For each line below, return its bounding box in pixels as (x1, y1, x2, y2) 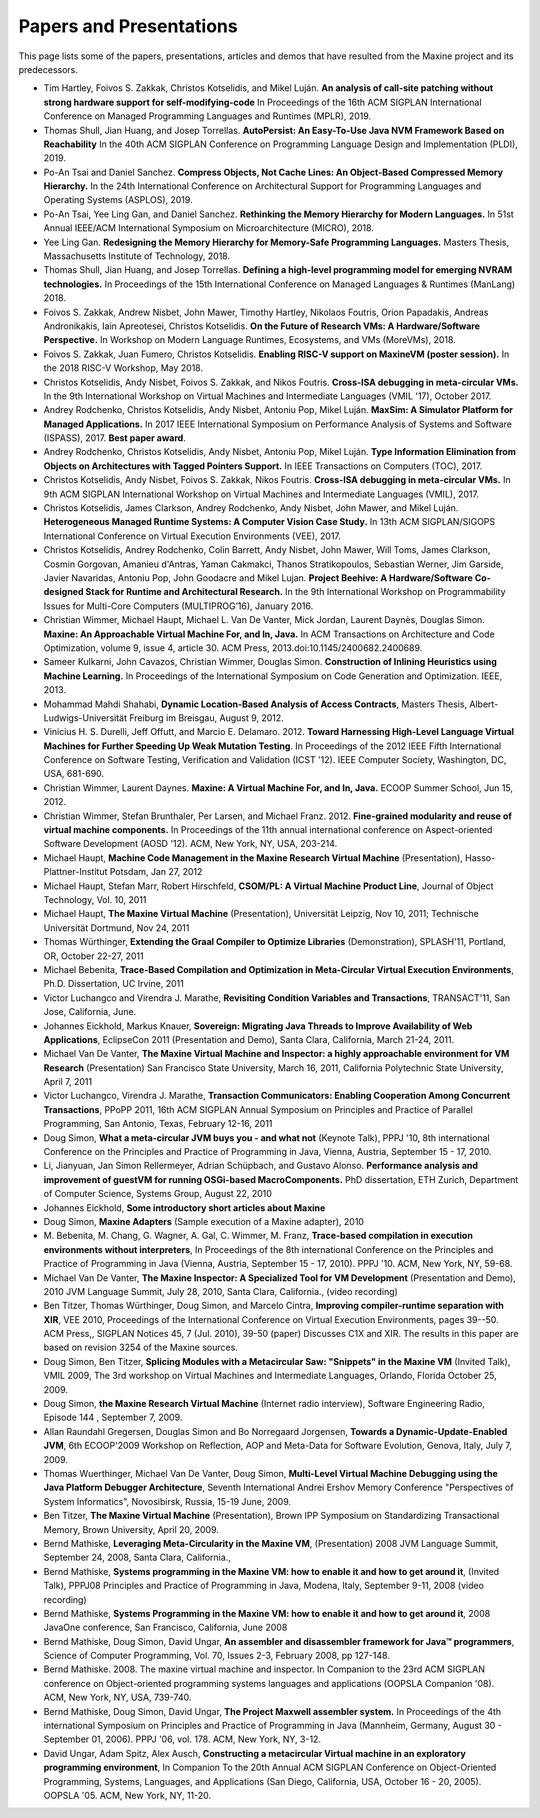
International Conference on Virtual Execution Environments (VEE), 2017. (43, 530, 342, 542)
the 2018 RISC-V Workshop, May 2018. (43, 362, 204, 374)
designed (43, 586, 84, 598)
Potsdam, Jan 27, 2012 (109, 866, 203, 878)
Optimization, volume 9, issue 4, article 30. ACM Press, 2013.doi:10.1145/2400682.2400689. (43, 641, 423, 654)
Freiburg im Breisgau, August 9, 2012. (128, 711, 284, 724)
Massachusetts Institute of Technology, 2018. (43, 250, 230, 262)
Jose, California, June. (43, 1006, 137, 1018)
